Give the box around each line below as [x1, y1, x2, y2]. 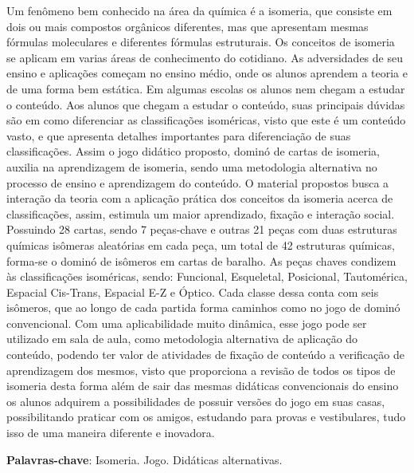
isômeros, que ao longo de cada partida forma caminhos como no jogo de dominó [6, 299, 400, 316]
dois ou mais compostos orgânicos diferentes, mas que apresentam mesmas [6, 18, 369, 34]
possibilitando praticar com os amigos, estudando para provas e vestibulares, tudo [6, 408, 406, 425]
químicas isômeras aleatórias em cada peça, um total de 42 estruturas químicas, [6, 236, 395, 253]
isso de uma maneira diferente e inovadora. [6, 424, 215, 441]
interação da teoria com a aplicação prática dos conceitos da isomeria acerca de [6, 190, 393, 207]
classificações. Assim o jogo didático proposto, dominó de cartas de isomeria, [6, 143, 380, 160]
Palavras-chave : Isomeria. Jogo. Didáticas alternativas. [6, 451, 283, 467]
